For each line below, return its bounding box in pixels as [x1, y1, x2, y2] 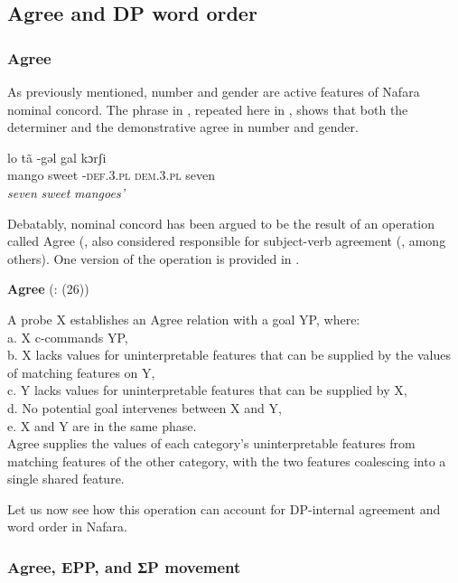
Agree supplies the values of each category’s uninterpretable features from [7, 434, 416, 453]
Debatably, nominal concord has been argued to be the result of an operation [7, 213, 435, 232]
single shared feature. [7, 469, 125, 488]
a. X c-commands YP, [7, 327, 128, 346]
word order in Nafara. [7, 517, 127, 536]
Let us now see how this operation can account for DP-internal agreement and [7, 499, 441, 518]
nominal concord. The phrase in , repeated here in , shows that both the [7, 99, 408, 118]
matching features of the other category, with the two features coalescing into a [7, 451, 446, 470]
